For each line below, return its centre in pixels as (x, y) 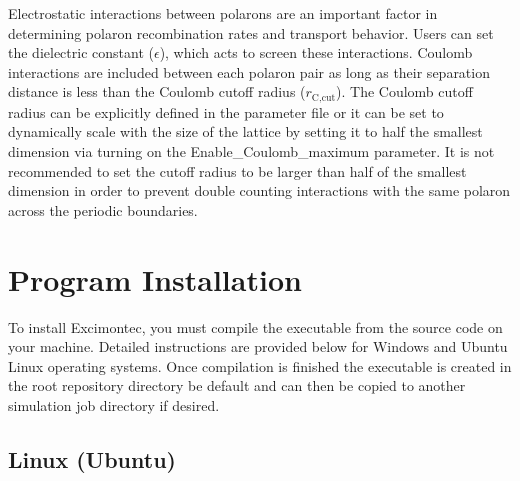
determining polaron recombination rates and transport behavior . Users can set (251, 32)
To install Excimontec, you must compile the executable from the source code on (255, 326)
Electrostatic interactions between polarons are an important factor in (223, 13)
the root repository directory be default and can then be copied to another (237, 385)
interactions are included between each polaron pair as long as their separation (249, 71)
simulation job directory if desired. (114, 404)
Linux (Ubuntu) (92, 458)
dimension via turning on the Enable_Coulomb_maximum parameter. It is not (251, 151)
